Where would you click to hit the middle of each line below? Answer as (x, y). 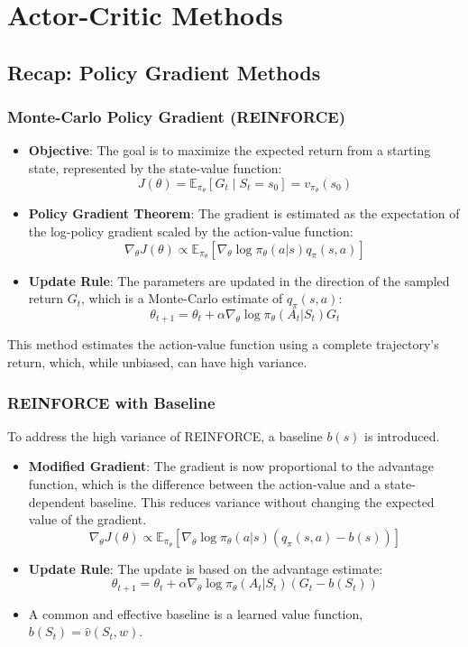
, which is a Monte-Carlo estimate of (182, 298)
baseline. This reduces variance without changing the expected (262, 501)
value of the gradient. (87, 519)
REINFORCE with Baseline (111, 402)
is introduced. (402, 435)
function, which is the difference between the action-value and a (204, 484)
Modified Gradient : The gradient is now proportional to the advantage (231, 466)
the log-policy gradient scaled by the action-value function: (191, 231)
